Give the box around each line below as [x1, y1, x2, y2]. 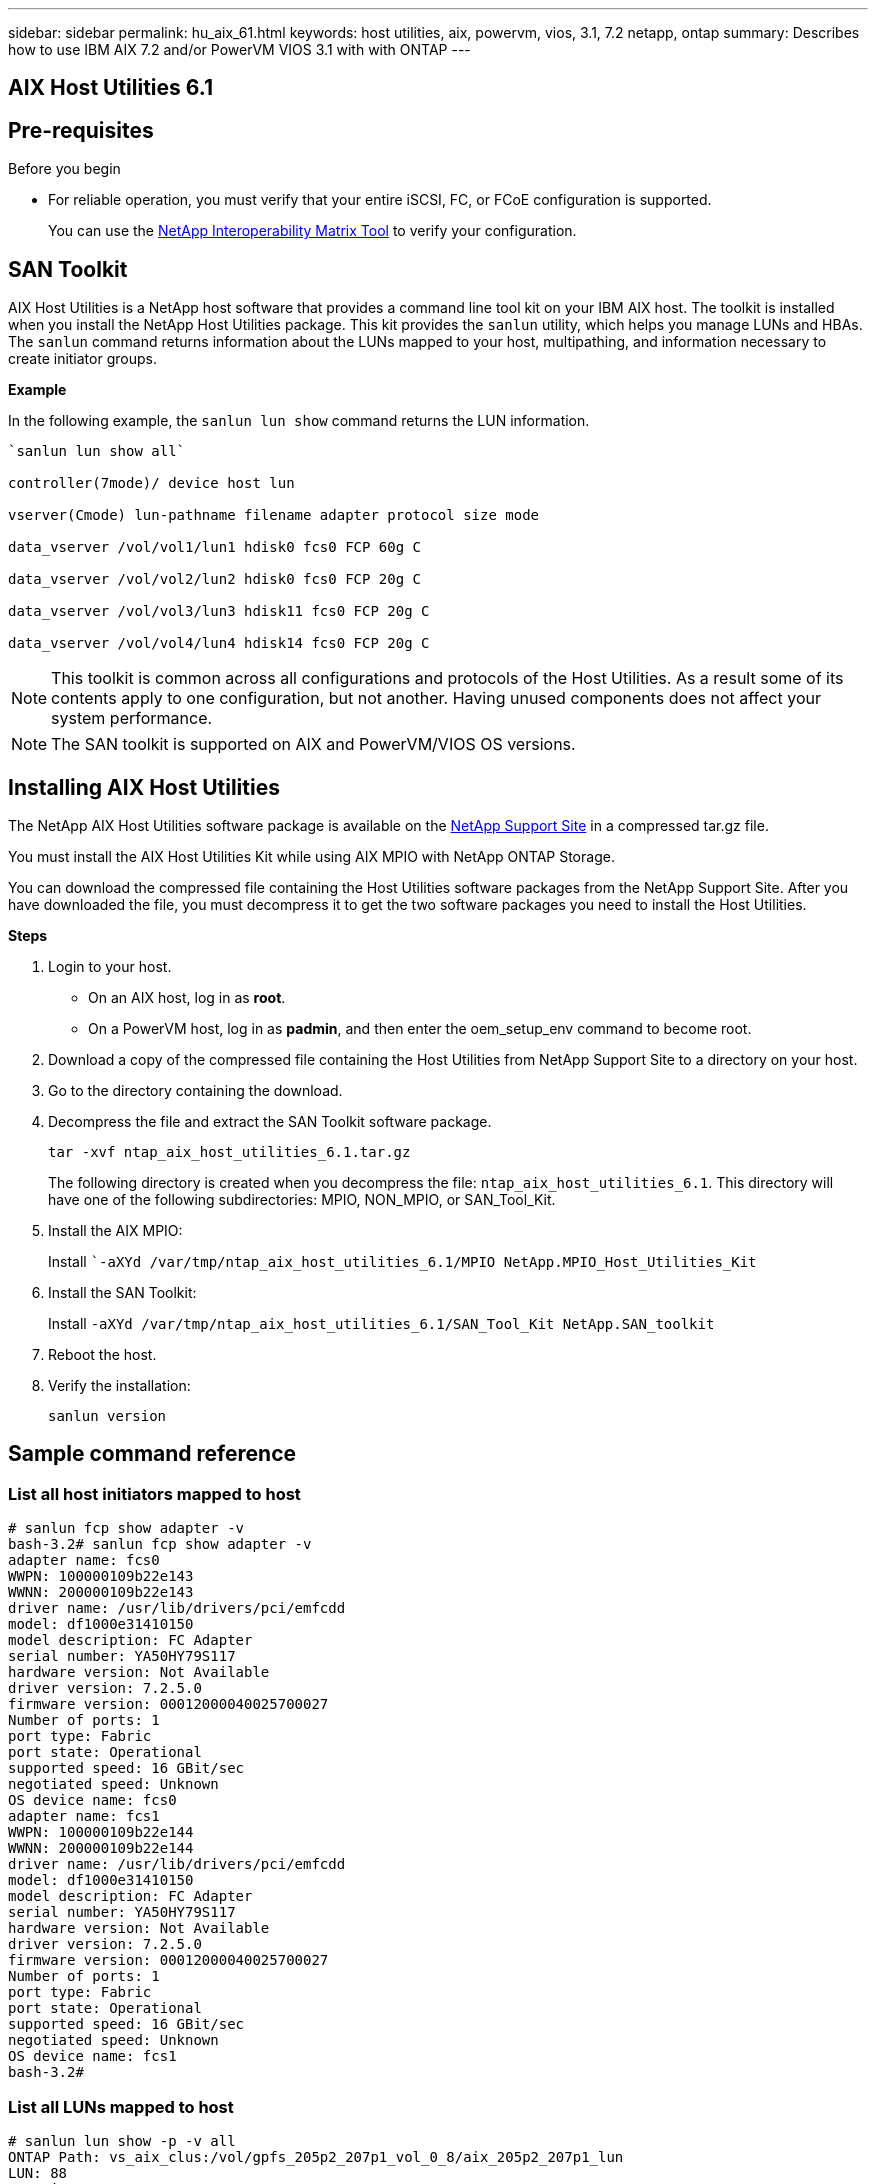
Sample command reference [8, 1441, 297, 1467]
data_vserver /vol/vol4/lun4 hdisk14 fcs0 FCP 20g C [8, 635, 430, 652]
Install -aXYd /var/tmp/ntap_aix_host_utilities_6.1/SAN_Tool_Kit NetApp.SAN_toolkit [48, 1314, 715, 1332]
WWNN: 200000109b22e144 [8, 1840, 194, 1857]
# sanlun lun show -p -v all [8, 2132, 236, 2149]
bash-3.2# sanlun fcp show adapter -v [8, 1536, 312, 1553]
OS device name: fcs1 [8, 2048, 177, 2065]
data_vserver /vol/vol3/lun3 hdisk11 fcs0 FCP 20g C [8, 603, 430, 620]
